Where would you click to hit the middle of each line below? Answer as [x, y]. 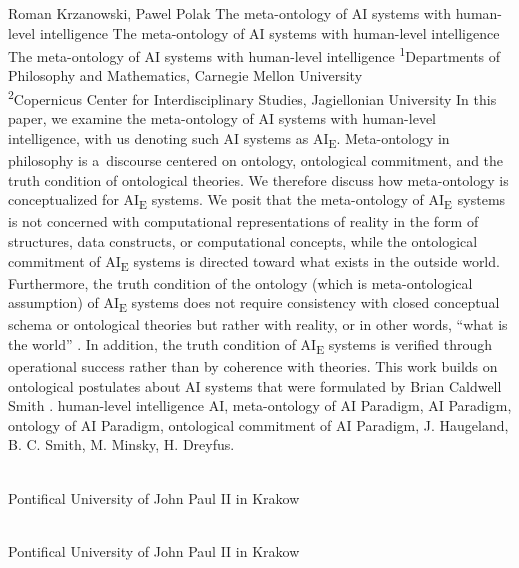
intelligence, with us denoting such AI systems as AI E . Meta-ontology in [229, 139]
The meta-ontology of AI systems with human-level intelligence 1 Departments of [254, 54]
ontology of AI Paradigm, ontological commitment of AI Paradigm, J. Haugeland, [258, 424]
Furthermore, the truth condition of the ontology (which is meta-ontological [240, 282]
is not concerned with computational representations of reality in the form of [243, 221]
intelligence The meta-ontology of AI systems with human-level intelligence [269, 32]
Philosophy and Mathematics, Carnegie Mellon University [185, 75]
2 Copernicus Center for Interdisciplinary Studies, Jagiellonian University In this [252, 97]
